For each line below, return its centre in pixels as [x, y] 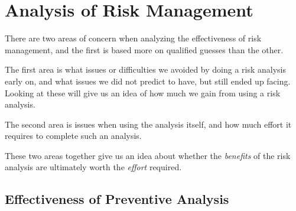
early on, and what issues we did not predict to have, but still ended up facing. [148, 81]
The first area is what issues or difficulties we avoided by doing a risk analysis [146, 69]
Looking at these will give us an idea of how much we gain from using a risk [143, 92]
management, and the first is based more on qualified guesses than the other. [144, 49]
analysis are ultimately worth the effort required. [93, 167]
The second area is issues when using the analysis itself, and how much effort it [148, 124]
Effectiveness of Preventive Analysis [117, 199]
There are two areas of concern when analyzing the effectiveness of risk [133, 38]
